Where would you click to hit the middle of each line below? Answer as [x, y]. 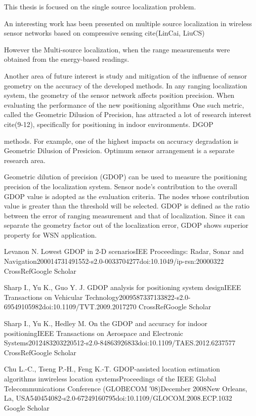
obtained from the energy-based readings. [67, 59]
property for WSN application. [50, 234]
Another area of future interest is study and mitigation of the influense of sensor [126, 75]
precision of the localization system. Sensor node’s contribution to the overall [121, 186]
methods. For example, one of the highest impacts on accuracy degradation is [121, 141]
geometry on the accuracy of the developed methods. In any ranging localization [126, 85]
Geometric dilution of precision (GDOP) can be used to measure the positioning [126, 177]
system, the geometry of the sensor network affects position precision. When [119, 95]
